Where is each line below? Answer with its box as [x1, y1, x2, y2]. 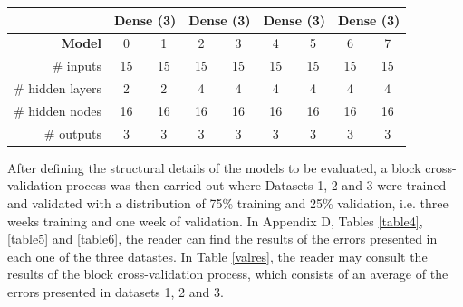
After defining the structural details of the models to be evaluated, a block [7, 158, 421, 177]
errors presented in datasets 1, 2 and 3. [7, 282, 224, 301]
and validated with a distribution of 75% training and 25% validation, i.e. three [7, 194, 449, 212]
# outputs [43, 123, 101, 142]
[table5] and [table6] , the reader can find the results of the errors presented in [7, 229, 438, 248]
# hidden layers [14, 79, 101, 98]
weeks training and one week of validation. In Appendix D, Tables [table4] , [7, 211, 423, 230]
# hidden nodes [14, 101, 101, 120]
